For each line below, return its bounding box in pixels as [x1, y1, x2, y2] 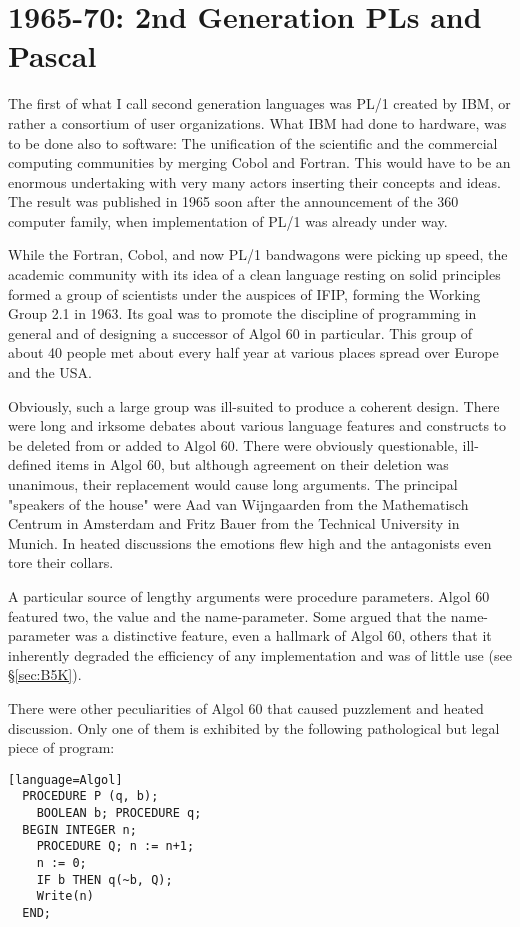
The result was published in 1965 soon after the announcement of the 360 [8, 191, 459, 212]
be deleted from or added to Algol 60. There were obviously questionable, [8, 434, 458, 455]
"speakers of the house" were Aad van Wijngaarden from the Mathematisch [8, 493, 469, 514]
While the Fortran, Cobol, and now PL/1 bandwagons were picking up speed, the [8, 244, 508, 265]
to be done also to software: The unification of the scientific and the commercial [8, 132, 498, 153]
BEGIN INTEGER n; [22, 822, 137, 837]
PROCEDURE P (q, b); [22, 789, 159, 804]
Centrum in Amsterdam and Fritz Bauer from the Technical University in [8, 513, 460, 534]
